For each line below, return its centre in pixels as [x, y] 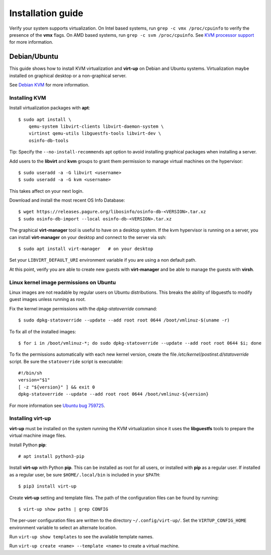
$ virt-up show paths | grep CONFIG [63, 509]
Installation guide [46, 13]
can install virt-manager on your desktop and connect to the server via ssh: [88, 237]
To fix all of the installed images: [43, 332]
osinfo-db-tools [48, 140]
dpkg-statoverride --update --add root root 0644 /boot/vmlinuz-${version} [113, 394]
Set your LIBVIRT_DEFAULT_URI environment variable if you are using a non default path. [103, 260]
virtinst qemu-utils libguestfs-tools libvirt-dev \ [95, 134]
